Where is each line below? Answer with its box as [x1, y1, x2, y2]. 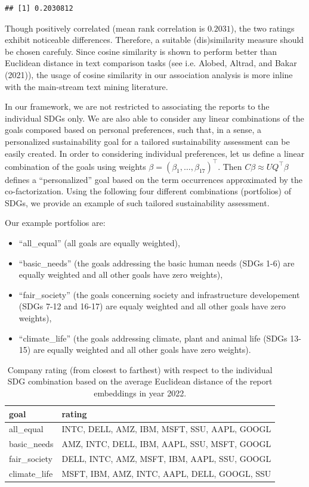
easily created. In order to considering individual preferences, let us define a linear [5, 147, 305, 159]
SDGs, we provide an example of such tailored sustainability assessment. [5, 196, 270, 209]
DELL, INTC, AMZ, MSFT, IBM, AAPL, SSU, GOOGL [61, 452, 271, 465]
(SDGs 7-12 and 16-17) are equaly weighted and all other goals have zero [18, 300, 286, 312]
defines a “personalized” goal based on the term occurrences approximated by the [5, 173, 303, 185]
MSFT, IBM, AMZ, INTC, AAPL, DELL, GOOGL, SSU [61, 467, 271, 479]
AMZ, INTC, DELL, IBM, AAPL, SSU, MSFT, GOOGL [61, 438, 271, 450]
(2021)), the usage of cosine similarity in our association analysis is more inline [5, 68, 293, 80]
